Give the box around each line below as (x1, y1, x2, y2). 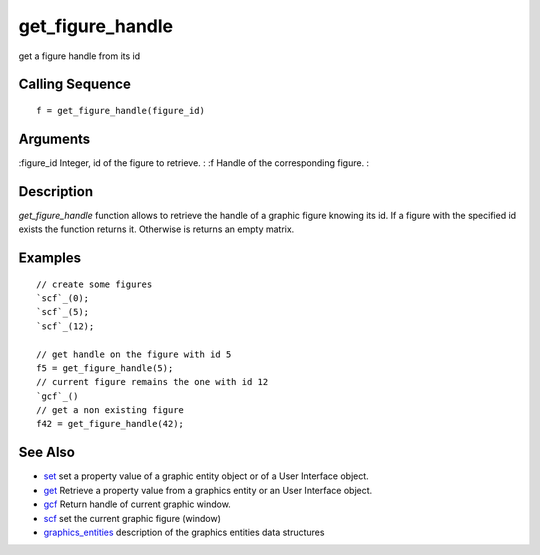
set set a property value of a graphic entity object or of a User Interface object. (43, 470, 369, 482)
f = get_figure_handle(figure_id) (36, 105, 205, 116)
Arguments (18, 130, 91, 147)
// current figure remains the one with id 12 (36, 376, 269, 388)
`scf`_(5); (36, 306, 90, 318)
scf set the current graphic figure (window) (43, 512, 222, 524)
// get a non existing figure (36, 405, 185, 416)
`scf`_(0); (36, 292, 90, 304)
